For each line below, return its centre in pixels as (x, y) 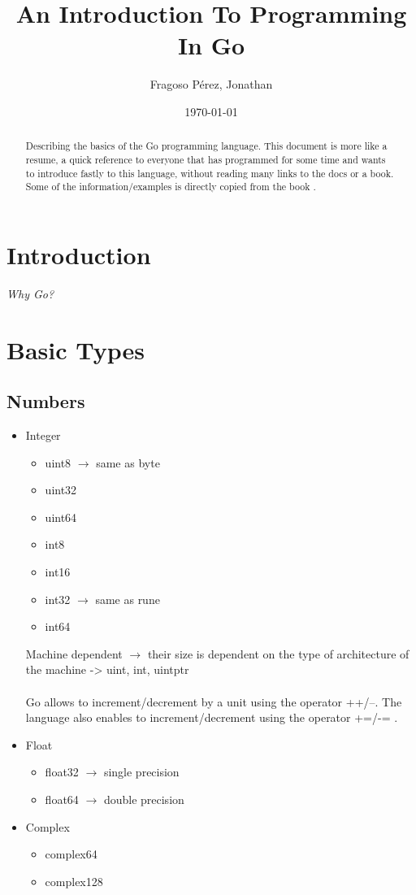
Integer (43, 435)
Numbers (46, 401)
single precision (141, 772)
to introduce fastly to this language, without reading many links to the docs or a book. (210, 173)
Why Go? (30, 293)
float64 (62, 799)
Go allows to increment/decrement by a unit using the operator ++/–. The (214, 701)
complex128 (74, 881)
